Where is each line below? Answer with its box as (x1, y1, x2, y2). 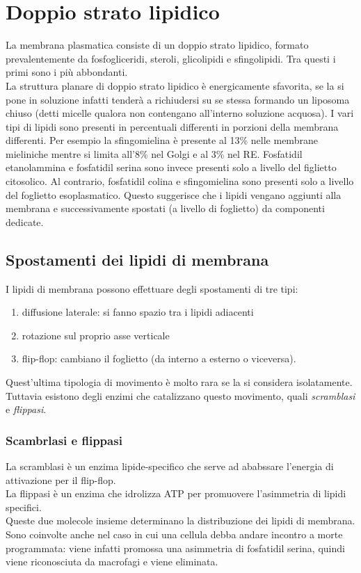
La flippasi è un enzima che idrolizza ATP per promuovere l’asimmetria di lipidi (6, 486, 346, 501)
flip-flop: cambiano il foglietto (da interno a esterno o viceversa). (22, 351, 296, 366)
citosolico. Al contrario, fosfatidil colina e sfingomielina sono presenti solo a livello (6, 174, 354, 188)
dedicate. (6, 214, 44, 229)
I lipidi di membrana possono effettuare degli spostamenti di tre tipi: (6, 281, 298, 296)
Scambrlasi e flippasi (6, 431, 122, 449)
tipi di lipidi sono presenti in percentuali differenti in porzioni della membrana (6, 119, 339, 134)
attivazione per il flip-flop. (6, 472, 116, 487)
